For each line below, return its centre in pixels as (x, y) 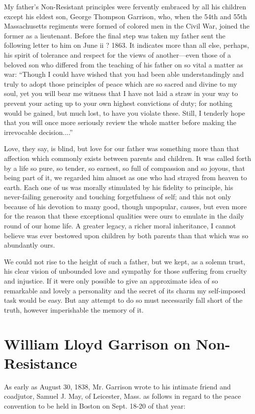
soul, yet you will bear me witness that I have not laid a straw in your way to (121, 93)
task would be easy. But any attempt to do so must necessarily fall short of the (123, 300)
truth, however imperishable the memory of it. (74, 309)
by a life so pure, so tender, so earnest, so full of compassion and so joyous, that (125, 168)
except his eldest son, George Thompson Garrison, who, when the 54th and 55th (126, 16)
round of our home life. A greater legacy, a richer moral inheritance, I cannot (120, 226)
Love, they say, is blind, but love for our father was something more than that (122, 148)
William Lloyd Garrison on (97, 343)
